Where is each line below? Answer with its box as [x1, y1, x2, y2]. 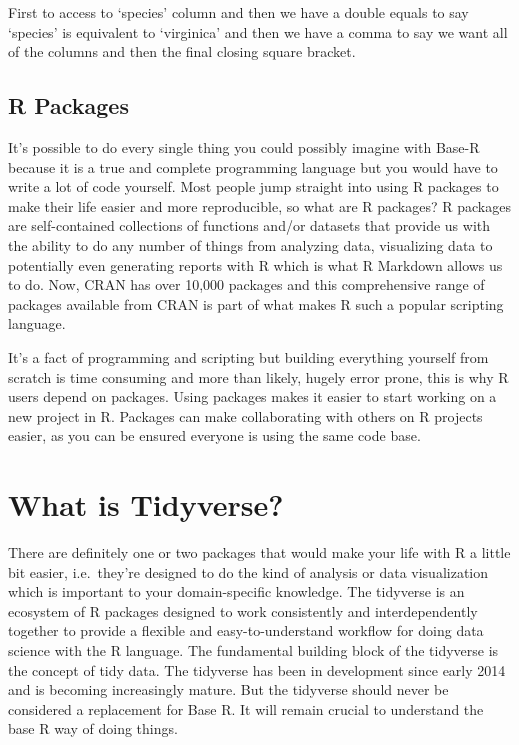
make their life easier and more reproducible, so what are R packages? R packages [8, 195, 511, 216]
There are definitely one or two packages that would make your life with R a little [8, 542, 511, 563]
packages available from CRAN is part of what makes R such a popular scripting [8, 293, 504, 314]
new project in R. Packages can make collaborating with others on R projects [8, 405, 483, 426]
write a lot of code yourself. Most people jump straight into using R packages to [8, 176, 499, 197]
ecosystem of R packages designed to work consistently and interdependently [8, 600, 478, 621]
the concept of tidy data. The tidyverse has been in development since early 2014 [8, 659, 506, 680]
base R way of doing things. [8, 718, 178, 739]
